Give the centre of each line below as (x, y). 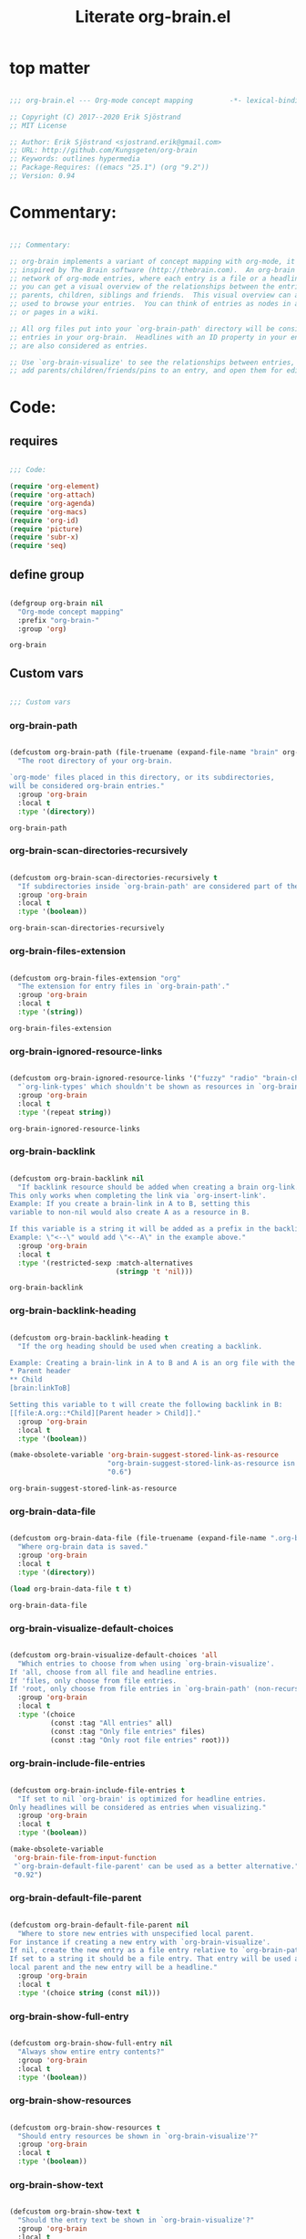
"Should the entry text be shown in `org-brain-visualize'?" (136, 2221)
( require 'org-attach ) (52, 495)
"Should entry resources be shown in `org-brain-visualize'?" (138, 2136)
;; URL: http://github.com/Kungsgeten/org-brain (103, 151)
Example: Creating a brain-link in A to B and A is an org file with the (153, 1362)
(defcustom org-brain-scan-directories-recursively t (114, 878)
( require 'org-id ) (44, 520)
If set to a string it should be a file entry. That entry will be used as (156, 1959)
